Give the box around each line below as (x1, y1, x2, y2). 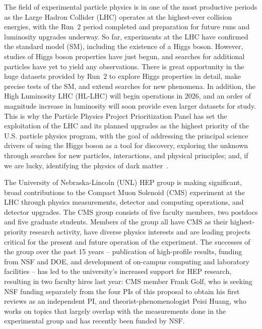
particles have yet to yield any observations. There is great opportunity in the (4, 61, 244, 71)
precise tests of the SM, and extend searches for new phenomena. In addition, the (4, 80, 256, 91)
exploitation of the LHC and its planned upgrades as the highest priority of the (4, 120, 249, 131)
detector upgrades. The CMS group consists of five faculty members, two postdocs (4, 206, 258, 217)
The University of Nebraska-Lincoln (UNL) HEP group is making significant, (4, 177, 242, 187)
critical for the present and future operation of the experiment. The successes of (4, 236, 250, 247)
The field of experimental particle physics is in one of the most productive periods (4, 2, 257, 12)
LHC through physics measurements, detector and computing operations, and (4, 197, 244, 207)
